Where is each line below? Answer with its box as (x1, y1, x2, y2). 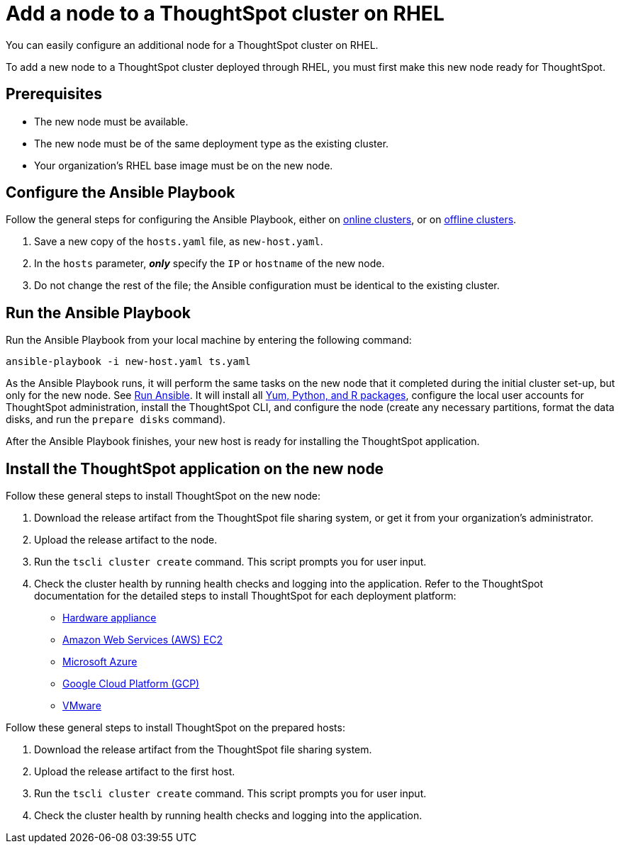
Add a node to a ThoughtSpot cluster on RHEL (6, 1, 444, 26)
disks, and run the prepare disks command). (6, 413, 226, 426)
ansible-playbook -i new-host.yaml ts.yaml (6, 356, 251, 368)
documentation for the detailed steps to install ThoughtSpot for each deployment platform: (34, 590, 457, 602)
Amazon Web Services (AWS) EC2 (62, 634, 223, 646)
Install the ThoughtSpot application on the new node (6, 459, 384, 478)
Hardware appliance (62, 612, 157, 624)
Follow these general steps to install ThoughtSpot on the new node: (6, 490, 320, 502)
